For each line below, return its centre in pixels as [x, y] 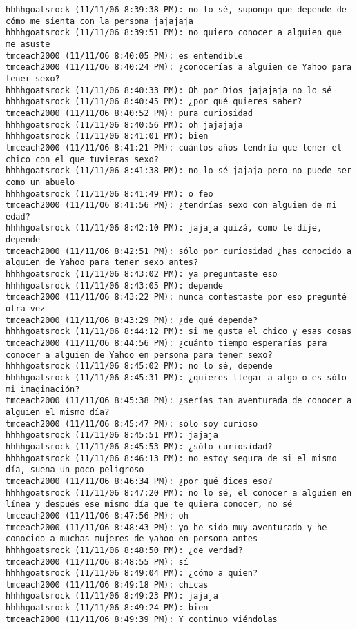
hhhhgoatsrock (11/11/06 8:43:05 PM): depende [114, 286]
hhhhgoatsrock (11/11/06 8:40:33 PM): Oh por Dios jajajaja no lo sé [169, 90]
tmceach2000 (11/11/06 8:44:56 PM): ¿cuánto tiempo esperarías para [166, 343]
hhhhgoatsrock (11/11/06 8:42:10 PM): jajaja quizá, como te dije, [164, 228]
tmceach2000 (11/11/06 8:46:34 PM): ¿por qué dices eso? [139, 481]
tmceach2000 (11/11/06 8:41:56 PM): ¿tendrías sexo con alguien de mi [171, 205]
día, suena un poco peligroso [75, 470]
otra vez [26, 309]
